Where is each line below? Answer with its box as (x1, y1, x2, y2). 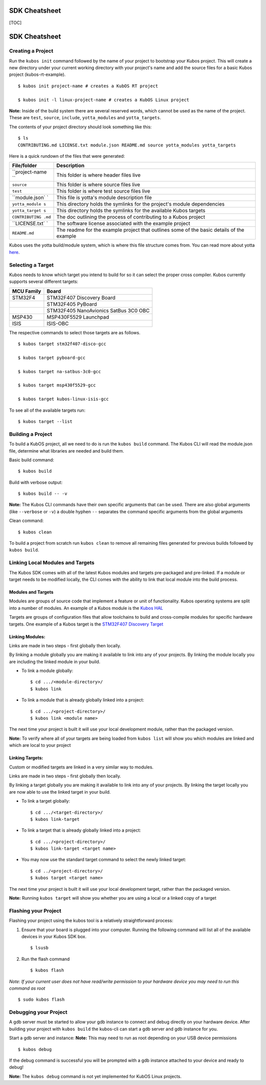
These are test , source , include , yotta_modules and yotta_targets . (9, 115, 162, 121)
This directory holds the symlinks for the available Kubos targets (56, 207, 205, 214)
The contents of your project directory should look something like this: (9, 124, 152, 130)
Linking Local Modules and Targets (9, 560, 95, 566)
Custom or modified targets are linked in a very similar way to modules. (9, 764, 154, 770)
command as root (9, 985, 45, 991)
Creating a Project (9, 47, 54, 54)
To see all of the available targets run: (9, 407, 86, 413)
